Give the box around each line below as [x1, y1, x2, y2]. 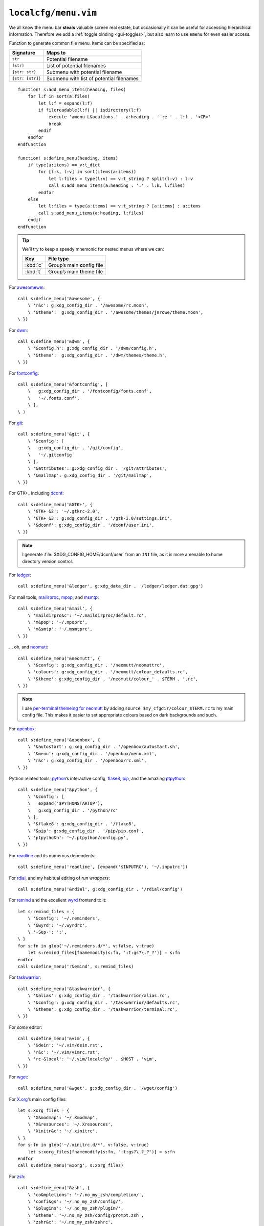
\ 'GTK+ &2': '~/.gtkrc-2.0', [27, 509, 100, 514]
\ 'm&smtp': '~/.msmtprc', [27, 626, 93, 632]
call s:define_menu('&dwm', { [18, 339, 90, 344]
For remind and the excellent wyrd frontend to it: [9, 897, 107, 903]
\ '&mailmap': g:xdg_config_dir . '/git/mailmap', [27, 472, 152, 478]
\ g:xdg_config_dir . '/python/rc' [27, 807, 118, 813]
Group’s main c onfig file [48, 261, 103, 268]
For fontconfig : [9, 370, 39, 376]
